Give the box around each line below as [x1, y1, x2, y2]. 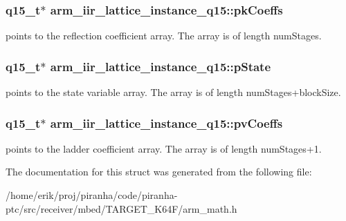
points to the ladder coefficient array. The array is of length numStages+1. [6, 141, 322, 155]
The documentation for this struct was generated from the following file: [6, 164, 312, 179]
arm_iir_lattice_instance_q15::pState [50, 57, 271, 75]
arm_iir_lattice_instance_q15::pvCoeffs [50, 114, 283, 131]
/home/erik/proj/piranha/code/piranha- [6, 188, 178, 202]
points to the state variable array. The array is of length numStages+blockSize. [6, 85, 341, 99]
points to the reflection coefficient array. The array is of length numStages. [6, 28, 322, 43]
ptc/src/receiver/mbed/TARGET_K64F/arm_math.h [6, 201, 237, 215]
